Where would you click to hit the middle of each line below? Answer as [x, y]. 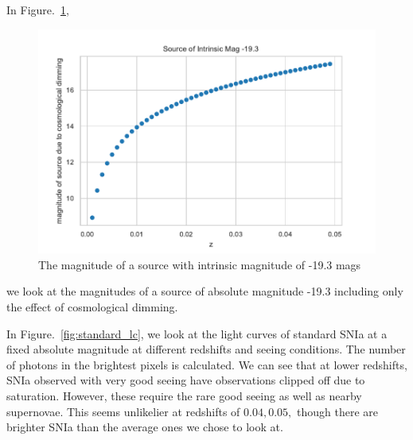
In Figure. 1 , [38, 10]
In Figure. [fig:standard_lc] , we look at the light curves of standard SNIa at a [197, 333]
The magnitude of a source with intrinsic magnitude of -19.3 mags [200, 264]
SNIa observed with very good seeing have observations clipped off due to [186, 380]
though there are [337, 411]
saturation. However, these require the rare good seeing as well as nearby [184, 396]
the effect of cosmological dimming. [92, 307]
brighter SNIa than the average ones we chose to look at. [145, 427]
